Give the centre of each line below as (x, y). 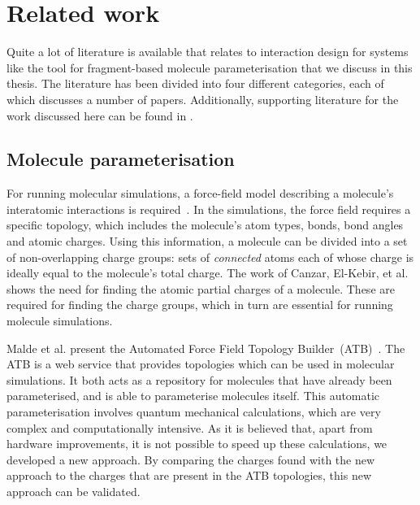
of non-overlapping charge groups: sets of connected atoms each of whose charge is (210, 257)
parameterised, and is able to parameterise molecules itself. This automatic (193, 396)
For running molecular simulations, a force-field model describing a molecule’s (200, 193)
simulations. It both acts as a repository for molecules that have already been (199, 379)
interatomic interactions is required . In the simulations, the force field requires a (209, 209)
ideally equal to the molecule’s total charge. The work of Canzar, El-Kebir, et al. (208, 273)
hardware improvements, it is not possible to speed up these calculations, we (197, 444)
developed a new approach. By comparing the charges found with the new (191, 459)
